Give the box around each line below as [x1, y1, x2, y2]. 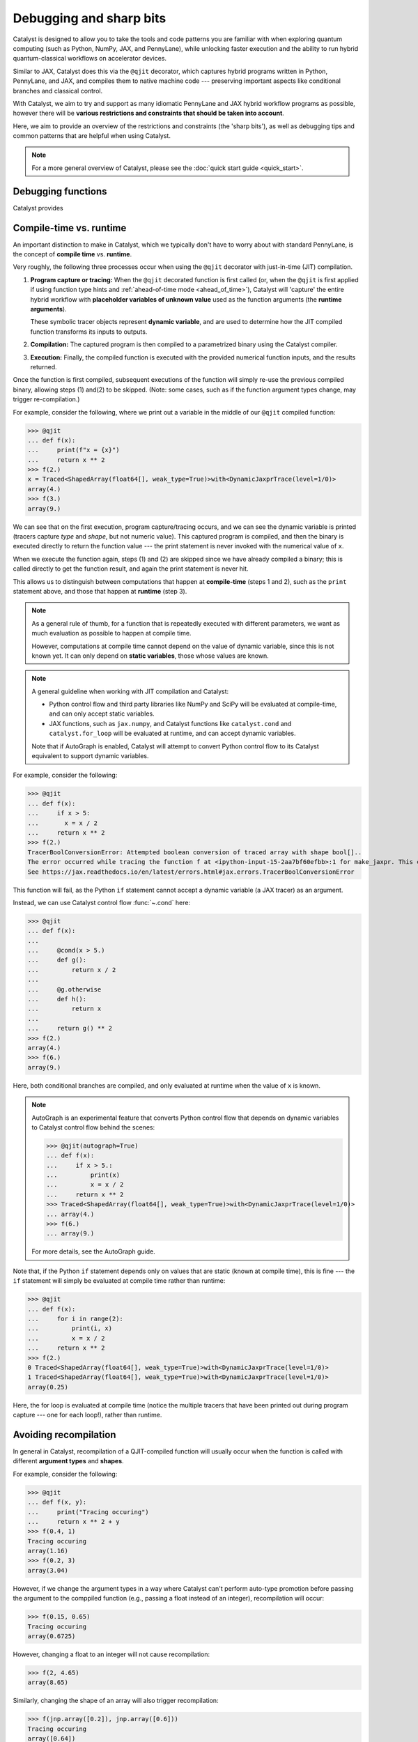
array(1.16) [27, 1547, 69, 1555]
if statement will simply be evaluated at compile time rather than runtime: [13, 1277, 226, 1285]
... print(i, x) [27, 1325, 113, 1332]
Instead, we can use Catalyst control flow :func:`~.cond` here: [13, 898, 191, 907]
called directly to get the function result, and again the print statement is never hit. [13, 564, 249, 573]
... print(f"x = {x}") [27, 446, 120, 454]
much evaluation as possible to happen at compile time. [31, 629, 192, 638]
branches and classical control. [13, 86, 103, 95]
